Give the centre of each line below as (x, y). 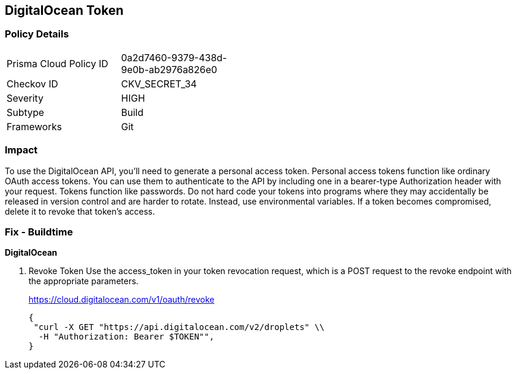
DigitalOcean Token (64, 10)
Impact (21, 150)
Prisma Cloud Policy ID (57, 63)
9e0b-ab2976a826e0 (169, 69)
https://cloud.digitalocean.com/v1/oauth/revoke (122, 300)
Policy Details (37, 34)
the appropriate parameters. (84, 281)
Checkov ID (32, 84)
